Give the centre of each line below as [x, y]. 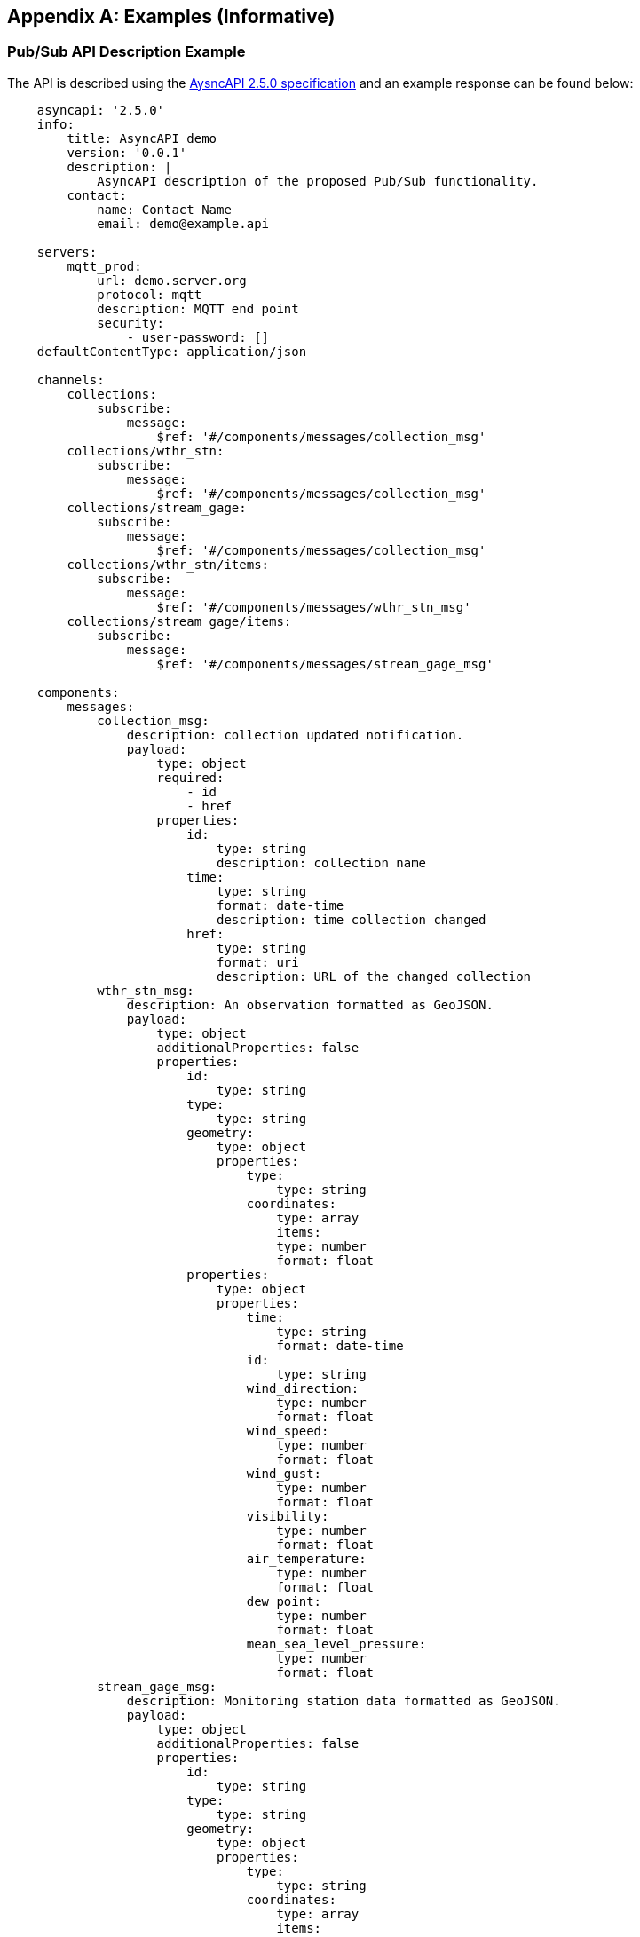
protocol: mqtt [150, 294]
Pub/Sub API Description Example [126, 52]
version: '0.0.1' [127, 152]
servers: [67, 252]
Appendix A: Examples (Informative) [171, 16]
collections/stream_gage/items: [179, 621]
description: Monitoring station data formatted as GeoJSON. [344, 1700]
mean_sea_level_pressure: [336, 1644]
